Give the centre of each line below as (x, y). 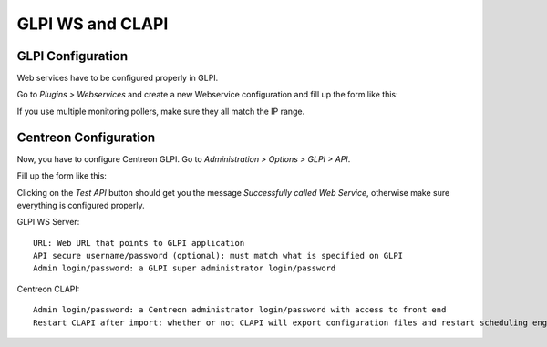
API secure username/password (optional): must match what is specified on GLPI (218, 256)
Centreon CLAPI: (48, 289)
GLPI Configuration (72, 56)
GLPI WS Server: (48, 222)
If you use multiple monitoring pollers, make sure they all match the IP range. (161, 111)
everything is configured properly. (81, 205)
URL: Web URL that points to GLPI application (139, 243)
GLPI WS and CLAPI (93, 24)
